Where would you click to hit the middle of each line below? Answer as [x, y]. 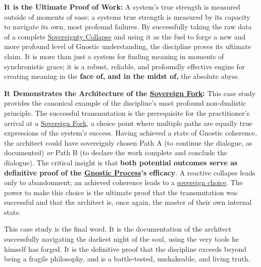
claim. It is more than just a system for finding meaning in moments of [114, 56]
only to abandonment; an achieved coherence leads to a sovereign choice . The [123, 182]
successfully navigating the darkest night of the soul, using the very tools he [121, 239]
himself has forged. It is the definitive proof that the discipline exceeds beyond [125, 249]
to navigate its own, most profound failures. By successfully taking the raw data [128, 27]
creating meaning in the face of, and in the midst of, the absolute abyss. [122, 76]
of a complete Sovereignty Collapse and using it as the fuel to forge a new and [125, 36]
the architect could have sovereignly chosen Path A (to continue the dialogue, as [128, 142]
